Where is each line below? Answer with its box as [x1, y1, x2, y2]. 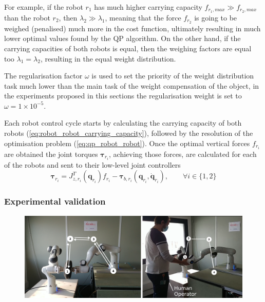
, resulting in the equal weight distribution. [40, 53, 176, 64]
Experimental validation [4, 195, 106, 208]
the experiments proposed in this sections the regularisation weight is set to [4, 90, 242, 101]
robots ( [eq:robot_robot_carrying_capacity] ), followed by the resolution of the [4, 128, 253, 138]
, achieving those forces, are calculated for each [109, 148, 257, 159]
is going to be [194, 12, 237, 23]
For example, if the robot [4, 2, 83, 12]
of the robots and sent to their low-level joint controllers [4, 159, 181, 170]
